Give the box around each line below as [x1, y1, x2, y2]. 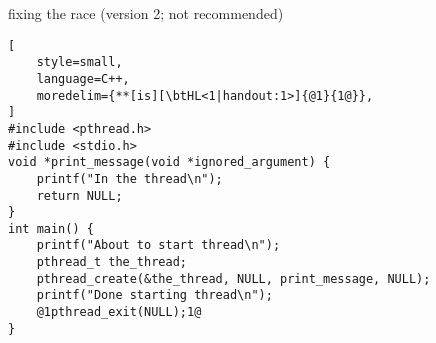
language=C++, [36, 71, 130, 86]
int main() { [8, 221, 94, 236]
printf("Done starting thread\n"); [36, 288, 273, 303]
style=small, [36, 55, 123, 70]
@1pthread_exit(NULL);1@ [36, 305, 202, 320]
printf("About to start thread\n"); [36, 238, 281, 253]
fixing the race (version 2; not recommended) [8, 3, 284, 23]
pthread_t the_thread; [36, 255, 187, 270]
